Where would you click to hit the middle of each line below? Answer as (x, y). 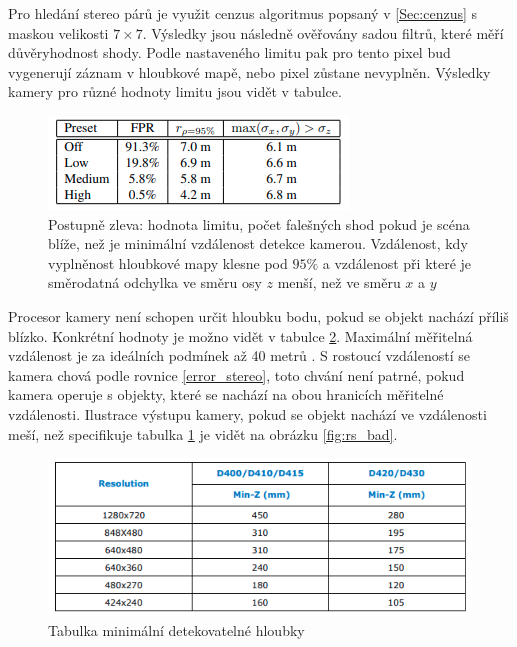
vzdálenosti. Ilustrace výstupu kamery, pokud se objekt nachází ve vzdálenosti (247, 413)
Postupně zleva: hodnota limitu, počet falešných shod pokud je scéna (259, 223)
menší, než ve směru (339, 282)
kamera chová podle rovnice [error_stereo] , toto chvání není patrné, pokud (236, 374)
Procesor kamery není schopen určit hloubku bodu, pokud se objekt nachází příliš (258, 315)
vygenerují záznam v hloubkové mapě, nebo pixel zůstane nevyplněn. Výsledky (249, 71)
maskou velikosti (58, 32)
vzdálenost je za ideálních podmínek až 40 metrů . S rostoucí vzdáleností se (239, 355)
